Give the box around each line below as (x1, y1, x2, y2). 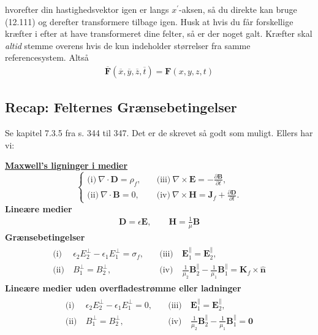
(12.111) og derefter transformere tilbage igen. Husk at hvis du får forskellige (5, 15, 293, 28)
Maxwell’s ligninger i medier (5, 159, 128, 172)
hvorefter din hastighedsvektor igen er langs (5, 3, 169, 15)
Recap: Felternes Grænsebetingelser (5, 98, 237, 117)
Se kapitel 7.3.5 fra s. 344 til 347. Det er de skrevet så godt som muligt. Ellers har (5, 126, 313, 139)
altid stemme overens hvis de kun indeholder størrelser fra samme (5, 39, 251, 52)
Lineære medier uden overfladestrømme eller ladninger (5, 282, 241, 295)
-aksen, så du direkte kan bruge (179, 3, 297, 15)
